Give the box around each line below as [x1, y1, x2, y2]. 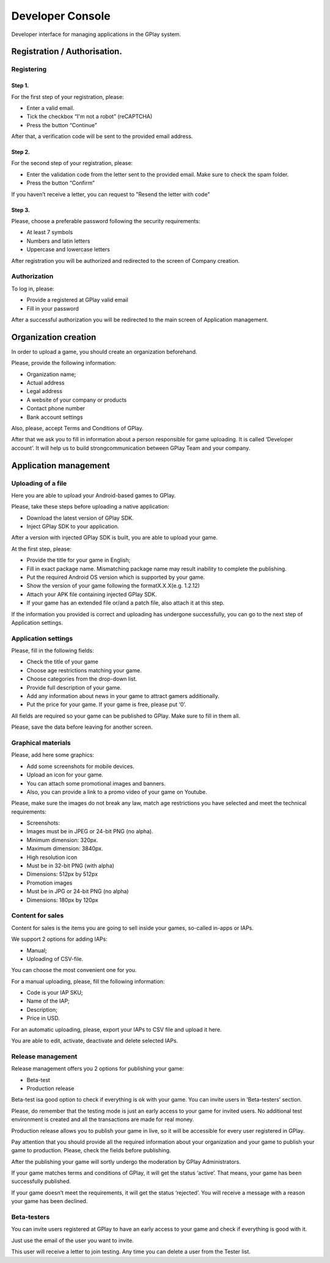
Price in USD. [26, 1015, 61, 1022]
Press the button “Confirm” [26, 179, 95, 186]
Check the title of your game [26, 658, 99, 666]
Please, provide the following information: [11, 359, 116, 367]
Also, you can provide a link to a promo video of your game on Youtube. [26, 788, 207, 795]
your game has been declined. [11, 1198, 88, 1205]
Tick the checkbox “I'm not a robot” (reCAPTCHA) [26, 113, 153, 120]
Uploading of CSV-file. [26, 955, 84, 962]
